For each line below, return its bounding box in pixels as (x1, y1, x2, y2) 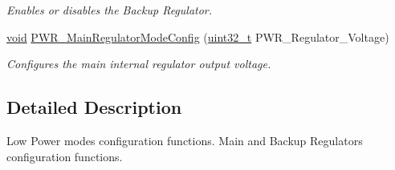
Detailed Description (6, 95, 182, 119)
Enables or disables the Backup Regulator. (6, 2, 213, 18)
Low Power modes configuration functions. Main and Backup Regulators (6, 132, 363, 148)
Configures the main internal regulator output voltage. (6, 55, 271, 72)
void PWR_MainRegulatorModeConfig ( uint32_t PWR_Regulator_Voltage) (6, 28, 389, 45)
